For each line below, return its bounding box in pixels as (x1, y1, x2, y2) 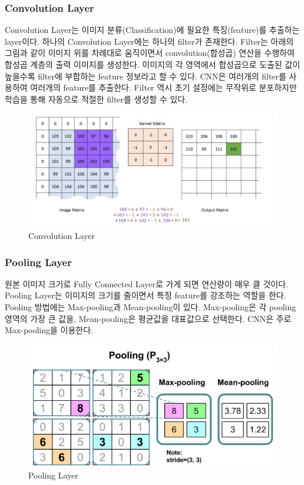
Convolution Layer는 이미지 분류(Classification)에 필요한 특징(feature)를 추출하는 (5, 24, 300, 36)
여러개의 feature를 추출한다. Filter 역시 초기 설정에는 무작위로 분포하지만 (30, 81, 297, 94)
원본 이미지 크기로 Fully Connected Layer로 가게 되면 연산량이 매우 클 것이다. (5, 277, 288, 290)
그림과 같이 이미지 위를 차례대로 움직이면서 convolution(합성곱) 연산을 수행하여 (5, 46, 295, 59)
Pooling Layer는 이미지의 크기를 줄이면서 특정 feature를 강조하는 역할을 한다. (5, 289, 286, 301)
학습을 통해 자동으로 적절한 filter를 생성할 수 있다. (5, 92, 188, 105)
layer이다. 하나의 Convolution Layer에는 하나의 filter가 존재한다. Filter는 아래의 (5, 35, 294, 47)
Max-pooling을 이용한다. (5, 324, 93, 336)
